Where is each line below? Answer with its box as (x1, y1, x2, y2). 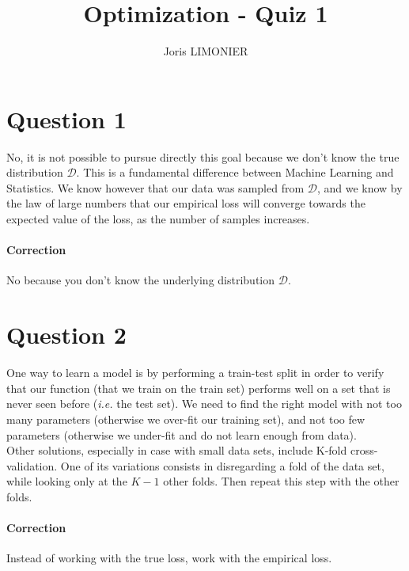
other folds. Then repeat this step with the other (163, 473, 400, 489)
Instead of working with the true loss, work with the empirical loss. (6, 550, 332, 566)
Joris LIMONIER (163, 43, 248, 59)
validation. (6, 457, 58, 474)
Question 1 (6, 102, 127, 135)
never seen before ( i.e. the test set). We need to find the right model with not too (6, 395, 402, 412)
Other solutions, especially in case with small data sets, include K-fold (6, 442, 347, 459)
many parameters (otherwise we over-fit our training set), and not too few (6, 410, 365, 427)
